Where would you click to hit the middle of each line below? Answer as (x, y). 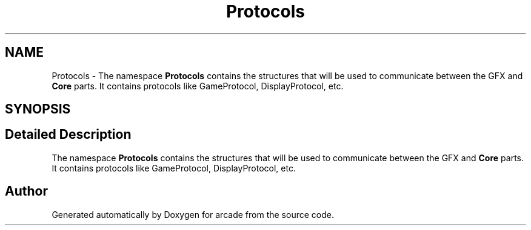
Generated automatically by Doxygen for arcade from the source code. (193, 214)
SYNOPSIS (38, 109)
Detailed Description (68, 135)
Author (26, 191)
